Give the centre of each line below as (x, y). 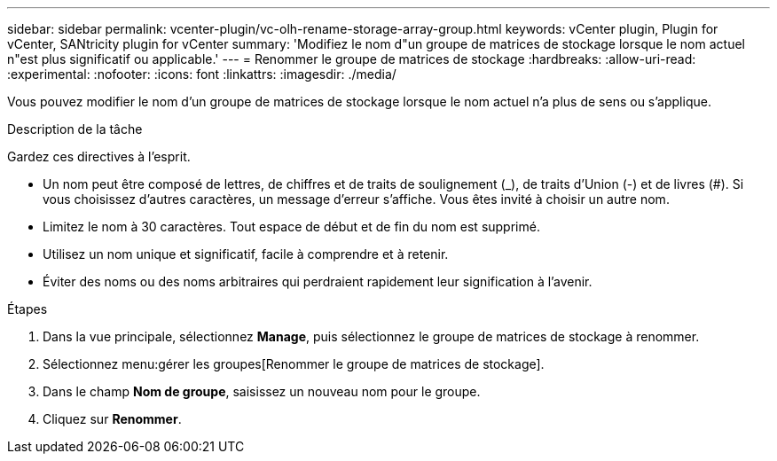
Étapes (27, 309)
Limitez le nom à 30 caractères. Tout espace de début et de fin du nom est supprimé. (291, 227)
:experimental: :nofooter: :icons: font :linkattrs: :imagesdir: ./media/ (202, 74)
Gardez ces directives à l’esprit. (99, 156)
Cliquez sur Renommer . (112, 419)
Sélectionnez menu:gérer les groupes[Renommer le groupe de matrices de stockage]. (294, 364)
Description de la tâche (75, 129)
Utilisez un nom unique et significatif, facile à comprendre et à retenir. (246, 254)
